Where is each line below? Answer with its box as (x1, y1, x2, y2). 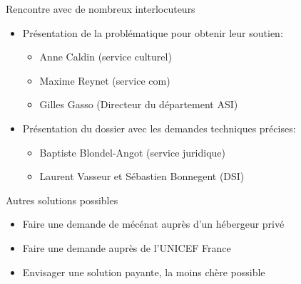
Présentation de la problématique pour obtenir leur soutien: (22, 25, 283, 40)
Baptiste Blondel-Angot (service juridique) (39, 144, 226, 159)
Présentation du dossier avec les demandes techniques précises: (22, 120, 296, 135)
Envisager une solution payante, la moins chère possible (22, 264, 265, 279)
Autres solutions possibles (6, 192, 118, 207)
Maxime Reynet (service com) (39, 73, 170, 88)
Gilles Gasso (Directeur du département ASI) (39, 97, 238, 112)
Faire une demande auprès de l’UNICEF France (22, 240, 231, 255)
